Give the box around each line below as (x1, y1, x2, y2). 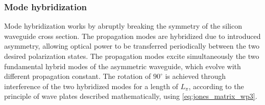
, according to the (188, 80, 244, 91)
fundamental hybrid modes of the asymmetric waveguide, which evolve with (4, 60, 241, 71)
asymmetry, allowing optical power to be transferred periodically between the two (4, 40, 260, 51)
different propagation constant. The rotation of (4, 71, 151, 81)
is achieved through (165, 71, 226, 81)
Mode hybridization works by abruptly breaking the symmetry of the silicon (4, 20, 242, 31)
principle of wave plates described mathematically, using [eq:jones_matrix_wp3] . (4, 91, 257, 101)
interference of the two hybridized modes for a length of (4, 80, 178, 91)
